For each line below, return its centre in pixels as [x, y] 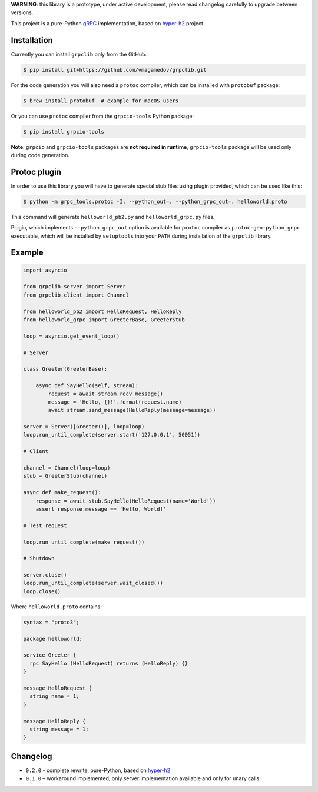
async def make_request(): [62, 492]
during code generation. [40, 155]
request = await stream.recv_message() [105, 394]
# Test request [45, 525]
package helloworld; [53, 639]
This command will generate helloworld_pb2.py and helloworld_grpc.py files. [113, 217]
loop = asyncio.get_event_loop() [72, 336]
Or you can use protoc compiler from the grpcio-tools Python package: [102, 116]
